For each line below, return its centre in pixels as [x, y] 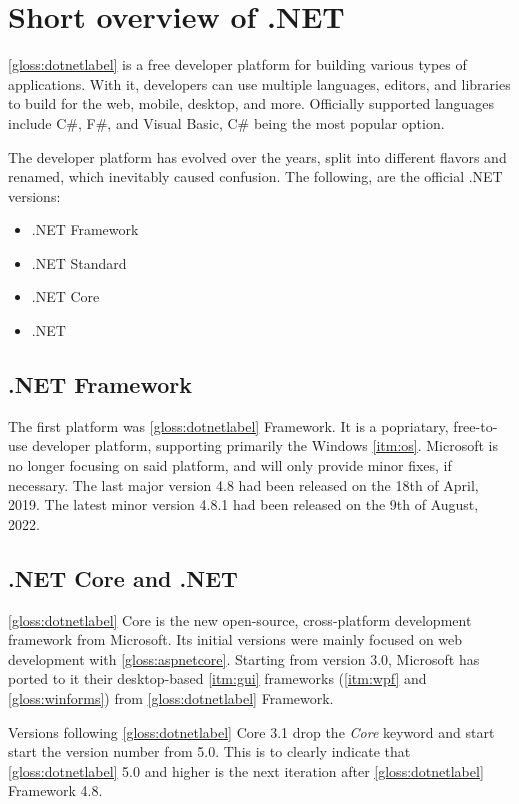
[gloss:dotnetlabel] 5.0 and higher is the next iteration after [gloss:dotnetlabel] [246, 770]
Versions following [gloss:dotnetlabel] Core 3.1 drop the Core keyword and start [251, 731]
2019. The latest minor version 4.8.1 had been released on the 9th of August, [243, 504]
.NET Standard [79, 262]
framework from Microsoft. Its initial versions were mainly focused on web [235, 639]
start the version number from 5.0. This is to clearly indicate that [209, 751]
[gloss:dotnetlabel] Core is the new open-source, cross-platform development [240, 619]
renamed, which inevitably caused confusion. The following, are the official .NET [255, 176]
